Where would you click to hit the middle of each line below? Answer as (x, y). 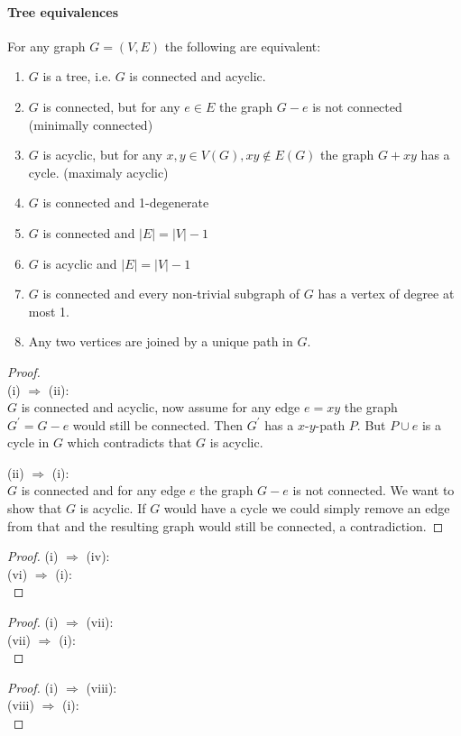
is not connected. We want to (373, 490)
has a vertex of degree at (386, 294)
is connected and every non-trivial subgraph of (171, 294)
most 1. (49, 311)
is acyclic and (80, 263)
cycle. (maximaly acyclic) (98, 172)
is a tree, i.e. (77, 76)
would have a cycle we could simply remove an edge (307, 508)
